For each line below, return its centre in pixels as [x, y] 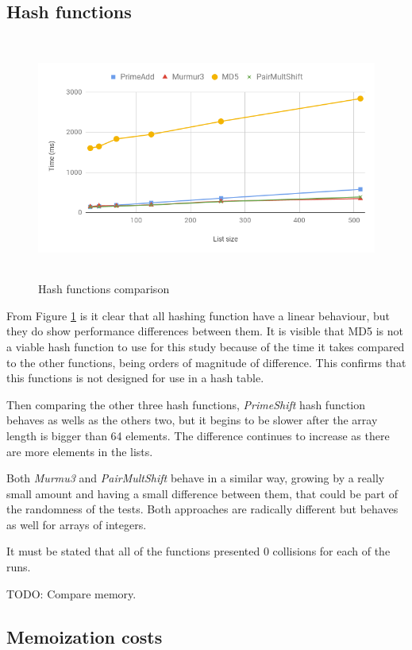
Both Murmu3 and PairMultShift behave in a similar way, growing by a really [196, 478]
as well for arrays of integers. [77, 524]
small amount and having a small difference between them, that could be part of [202, 493]
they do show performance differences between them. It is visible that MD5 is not [205, 331]
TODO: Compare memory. [71, 593]
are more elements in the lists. [80, 451]
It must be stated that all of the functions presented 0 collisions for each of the [198, 551]
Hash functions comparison [104, 289]
